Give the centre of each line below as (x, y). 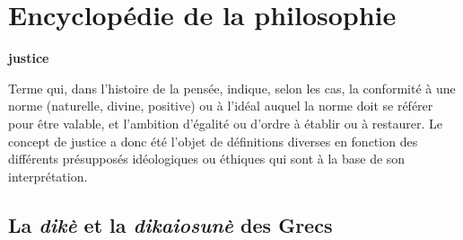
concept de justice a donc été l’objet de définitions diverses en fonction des (213, 141)
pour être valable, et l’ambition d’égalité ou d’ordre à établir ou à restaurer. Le (225, 123)
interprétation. (48, 176)
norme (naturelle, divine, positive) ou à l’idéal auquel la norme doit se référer (221, 106)
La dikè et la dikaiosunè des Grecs (170, 224)
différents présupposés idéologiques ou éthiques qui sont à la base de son (207, 159)
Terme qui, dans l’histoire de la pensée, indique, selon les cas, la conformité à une (232, 88)
